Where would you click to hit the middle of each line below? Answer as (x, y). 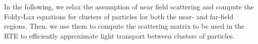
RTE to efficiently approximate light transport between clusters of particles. (119, 35)
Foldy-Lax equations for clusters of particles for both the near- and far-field (119, 16)
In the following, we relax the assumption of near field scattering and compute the (129, 6)
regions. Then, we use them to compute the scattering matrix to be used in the (124, 26)
